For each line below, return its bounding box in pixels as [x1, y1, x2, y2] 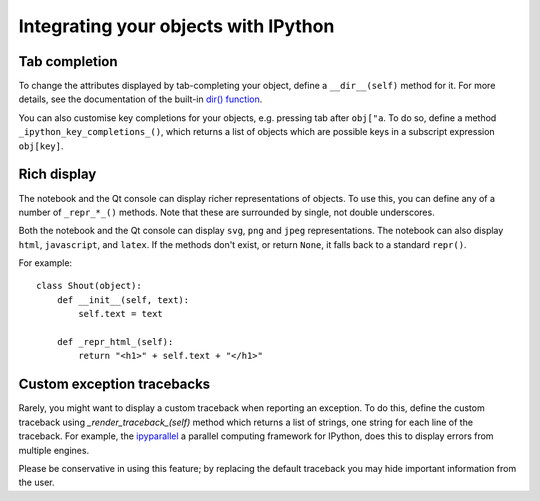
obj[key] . [18, 140, 64, 152]
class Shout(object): [36, 280, 142, 292]
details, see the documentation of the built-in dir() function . [18, 93, 263, 105]
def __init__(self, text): [56, 294, 190, 305]
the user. [18, 476, 55, 489]
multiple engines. [18, 444, 90, 456]
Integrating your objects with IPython [18, 15, 335, 37]
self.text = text [78, 308, 164, 320]
